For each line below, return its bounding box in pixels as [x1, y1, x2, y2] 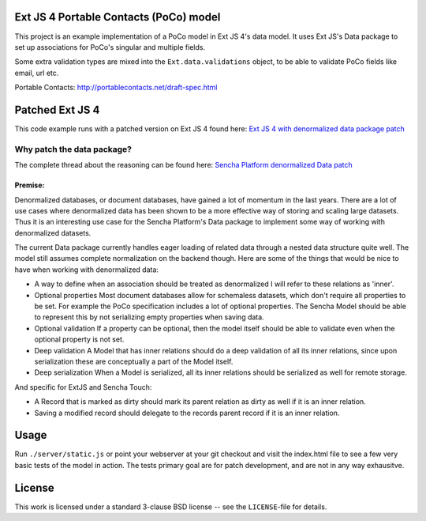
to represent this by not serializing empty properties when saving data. [34, 312, 264, 322]
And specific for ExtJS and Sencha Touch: [14, 382, 152, 391]
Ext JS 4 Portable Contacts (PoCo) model [14, 10, 221, 24]
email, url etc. [14, 68, 59, 77]
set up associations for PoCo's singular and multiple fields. [14, 42, 205, 51]
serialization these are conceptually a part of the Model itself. [34, 357, 234, 366]
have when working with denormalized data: [14, 265, 159, 274]
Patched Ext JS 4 [14, 103, 100, 116]
